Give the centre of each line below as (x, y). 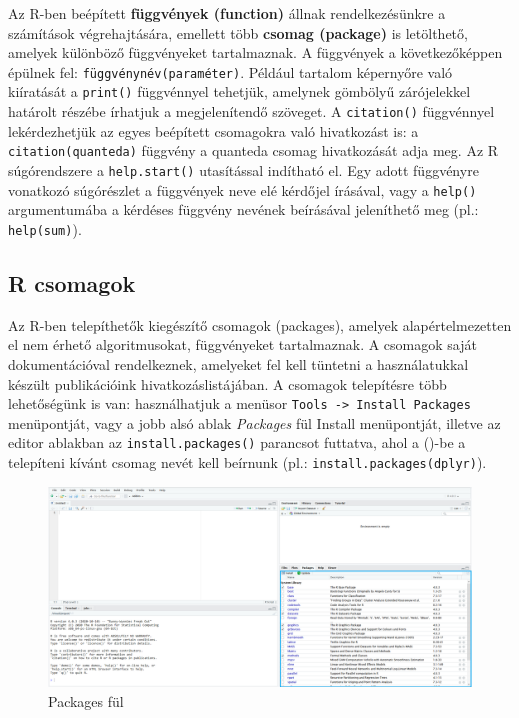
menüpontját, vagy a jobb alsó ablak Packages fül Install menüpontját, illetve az (254, 422)
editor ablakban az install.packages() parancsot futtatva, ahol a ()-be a (237, 442)
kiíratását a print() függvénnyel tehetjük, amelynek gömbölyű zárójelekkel (239, 91)
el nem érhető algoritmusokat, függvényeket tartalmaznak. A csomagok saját (242, 344)
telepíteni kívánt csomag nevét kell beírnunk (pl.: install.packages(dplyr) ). (247, 462)
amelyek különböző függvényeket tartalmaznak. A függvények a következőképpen (255, 52)
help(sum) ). (45, 228)
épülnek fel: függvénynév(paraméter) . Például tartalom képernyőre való (230, 71)
